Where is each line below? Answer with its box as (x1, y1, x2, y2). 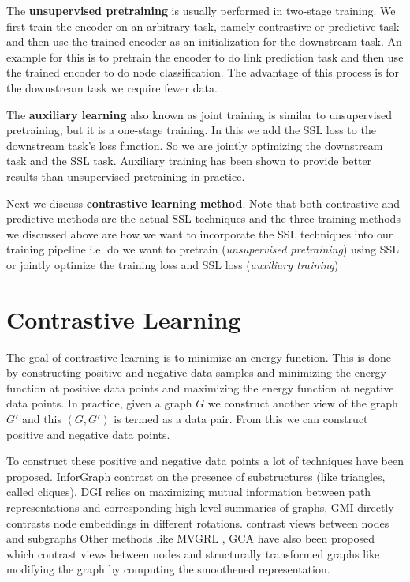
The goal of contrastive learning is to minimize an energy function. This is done (6, 348, 392, 365)
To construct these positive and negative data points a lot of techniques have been (6, 452, 404, 469)
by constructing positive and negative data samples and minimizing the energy (6, 364, 386, 381)
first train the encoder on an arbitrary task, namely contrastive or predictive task (6, 17, 400, 34)
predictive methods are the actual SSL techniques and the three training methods (6, 210, 401, 227)
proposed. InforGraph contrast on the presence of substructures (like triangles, (6, 467, 386, 484)
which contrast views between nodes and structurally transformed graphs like (6, 545, 380, 561)
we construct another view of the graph (207, 395, 398, 411)
